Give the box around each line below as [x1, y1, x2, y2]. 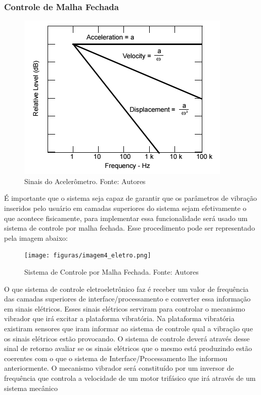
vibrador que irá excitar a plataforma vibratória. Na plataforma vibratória [4, 313, 235, 324]
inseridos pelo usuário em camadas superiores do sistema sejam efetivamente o [4, 203, 247, 213]
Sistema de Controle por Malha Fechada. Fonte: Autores [24, 267, 199, 277]
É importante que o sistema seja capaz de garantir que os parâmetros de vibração [4, 193, 257, 203]
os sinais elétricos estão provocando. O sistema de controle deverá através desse [4, 333, 250, 343]
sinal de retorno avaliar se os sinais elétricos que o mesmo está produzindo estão [4, 343, 252, 354]
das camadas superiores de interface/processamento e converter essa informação [4, 293, 251, 304]
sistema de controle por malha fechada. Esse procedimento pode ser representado [4, 223, 255, 233]
